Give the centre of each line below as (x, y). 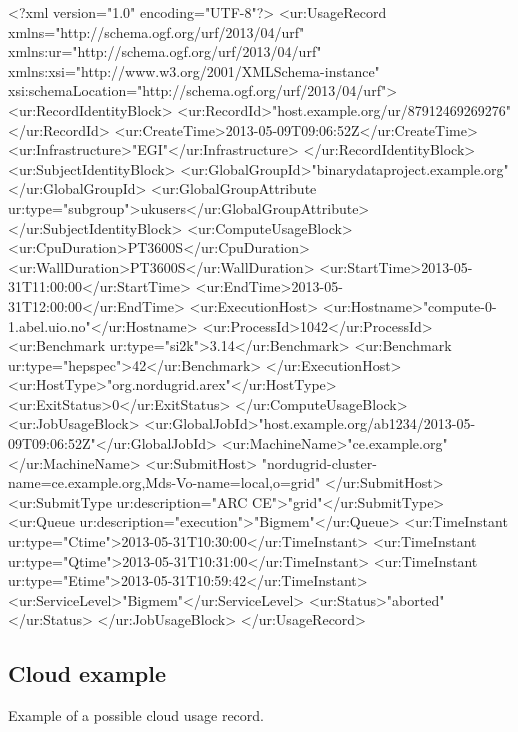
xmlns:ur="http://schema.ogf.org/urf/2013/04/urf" (165, 51)
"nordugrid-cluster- (319, 462)
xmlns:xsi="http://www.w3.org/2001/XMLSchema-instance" (194, 70)
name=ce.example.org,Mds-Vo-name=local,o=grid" (164, 482)
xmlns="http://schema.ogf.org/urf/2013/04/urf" (156, 31)
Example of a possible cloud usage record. (136, 715)
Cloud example (87, 673)
